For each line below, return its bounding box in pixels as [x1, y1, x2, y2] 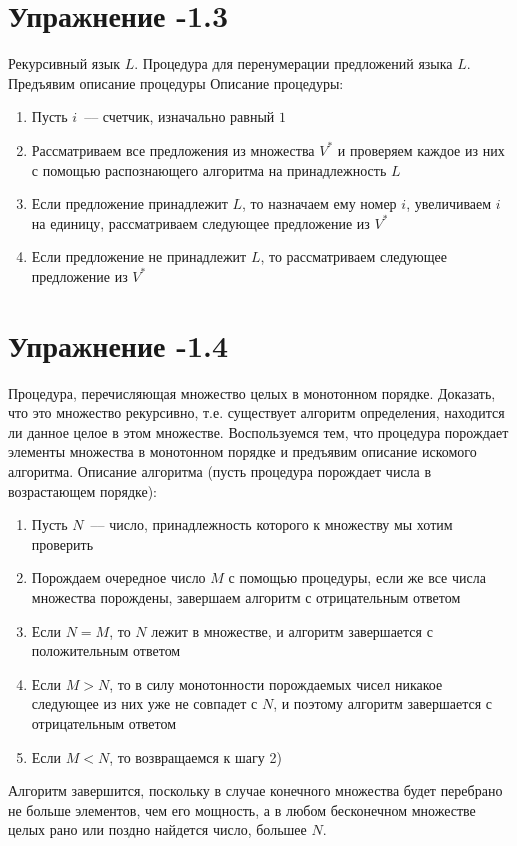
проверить [31, 533, 94, 554]
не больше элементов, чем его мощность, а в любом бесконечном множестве [8, 799, 476, 820]
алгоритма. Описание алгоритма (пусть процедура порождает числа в [8, 460, 432, 481]
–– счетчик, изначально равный [84, 106, 275, 127]
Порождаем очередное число [31, 567, 206, 588]
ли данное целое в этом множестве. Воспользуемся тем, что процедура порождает [8, 421, 509, 442]
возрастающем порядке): [8, 480, 158, 501]
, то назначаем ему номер [242, 193, 397, 214]
